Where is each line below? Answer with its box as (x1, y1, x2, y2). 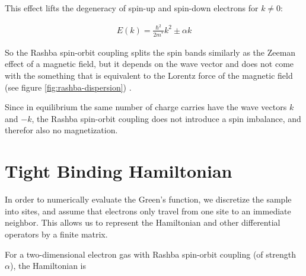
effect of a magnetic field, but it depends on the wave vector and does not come (5, 57, 294, 70)
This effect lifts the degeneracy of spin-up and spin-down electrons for (5, 2, 259, 14)
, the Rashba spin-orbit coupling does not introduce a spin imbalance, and (31, 112, 301, 124)
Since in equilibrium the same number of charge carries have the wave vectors (5, 101, 287, 113)
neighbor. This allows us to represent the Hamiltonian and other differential (5, 216, 280, 229)
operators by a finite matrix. (5, 227, 108, 240)
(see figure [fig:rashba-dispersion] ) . (5, 81, 132, 93)
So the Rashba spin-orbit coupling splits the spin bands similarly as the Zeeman (5, 46, 296, 58)
